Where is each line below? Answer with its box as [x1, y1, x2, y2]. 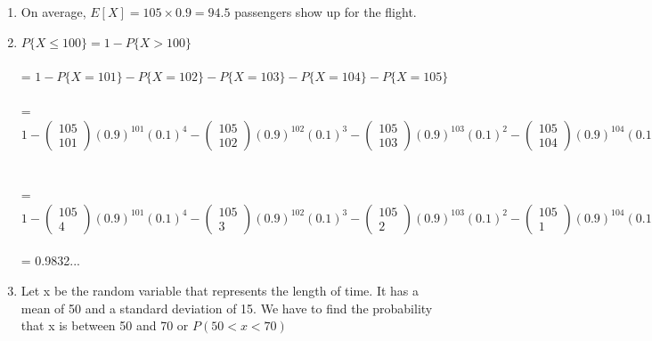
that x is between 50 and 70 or [20, 316, 189, 335]
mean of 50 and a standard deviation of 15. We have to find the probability [20, 298, 433, 317]
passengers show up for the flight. [234, 3, 417, 20]
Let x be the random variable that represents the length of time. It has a [20, 280, 420, 299]
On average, [20, 3, 86, 20]
